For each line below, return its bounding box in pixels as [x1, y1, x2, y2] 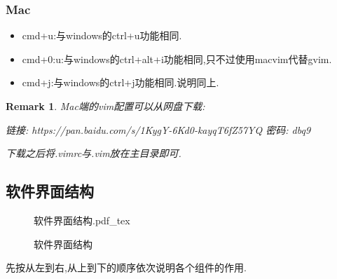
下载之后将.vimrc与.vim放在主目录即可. [6, 146, 181, 161]
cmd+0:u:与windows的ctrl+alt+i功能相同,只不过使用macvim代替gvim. [22, 51, 332, 66]
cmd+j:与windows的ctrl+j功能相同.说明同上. [22, 75, 219, 90]
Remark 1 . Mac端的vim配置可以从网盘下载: [6, 99, 205, 113]
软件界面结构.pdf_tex [34, 212, 130, 227]
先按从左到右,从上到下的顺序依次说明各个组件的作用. [6, 260, 247, 275]
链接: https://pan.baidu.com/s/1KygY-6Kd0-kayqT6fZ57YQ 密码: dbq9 [6, 122, 311, 137]
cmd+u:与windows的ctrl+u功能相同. [22, 28, 182, 43]
